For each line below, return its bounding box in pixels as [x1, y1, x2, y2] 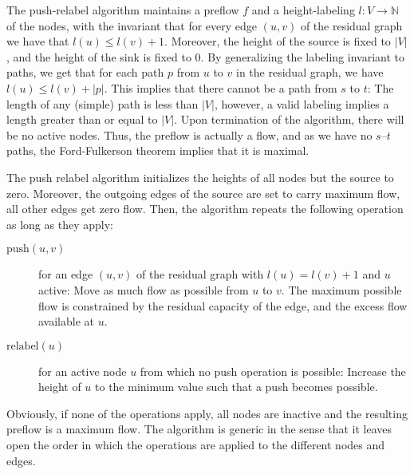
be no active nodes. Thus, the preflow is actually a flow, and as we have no [6, 126, 373, 143]
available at [38, 313, 94, 330]
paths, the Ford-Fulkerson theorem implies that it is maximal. [6, 142, 310, 159]
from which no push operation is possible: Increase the [140, 362, 406, 379]
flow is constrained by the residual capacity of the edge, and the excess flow [38, 297, 408, 314]
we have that [6, 33, 69, 49]
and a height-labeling [251, 2, 355, 18]
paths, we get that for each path [6, 64, 164, 81]
